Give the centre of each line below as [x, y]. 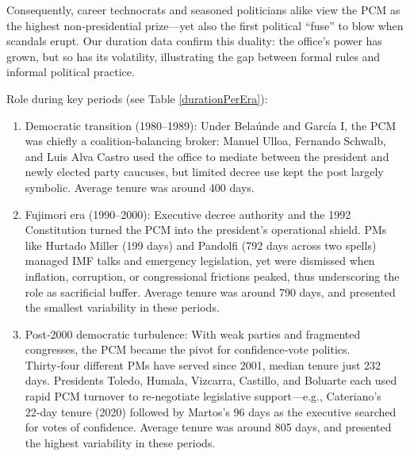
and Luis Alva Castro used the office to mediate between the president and [207, 156]
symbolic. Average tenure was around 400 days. [140, 187]
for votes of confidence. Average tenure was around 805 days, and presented [208, 427]
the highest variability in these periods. [120, 442]
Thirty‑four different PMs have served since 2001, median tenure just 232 [203, 364]
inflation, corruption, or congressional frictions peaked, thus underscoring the [212, 276]
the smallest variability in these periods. [122, 307]
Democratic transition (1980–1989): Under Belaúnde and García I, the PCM [211, 125]
